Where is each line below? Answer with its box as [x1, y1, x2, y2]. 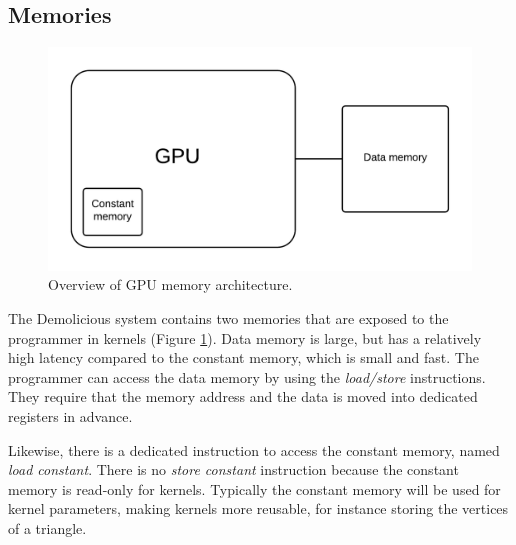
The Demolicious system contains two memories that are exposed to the [8, 307, 449, 328]
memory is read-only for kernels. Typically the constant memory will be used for [8, 478, 501, 499]
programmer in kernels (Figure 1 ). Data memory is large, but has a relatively [8, 327, 482, 348]
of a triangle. [8, 517, 87, 538]
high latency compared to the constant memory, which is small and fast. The [8, 347, 479, 368]
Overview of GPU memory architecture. [48, 274, 293, 295]
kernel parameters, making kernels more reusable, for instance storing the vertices [8, 498, 509, 519]
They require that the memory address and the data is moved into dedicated [8, 386, 478, 407]
